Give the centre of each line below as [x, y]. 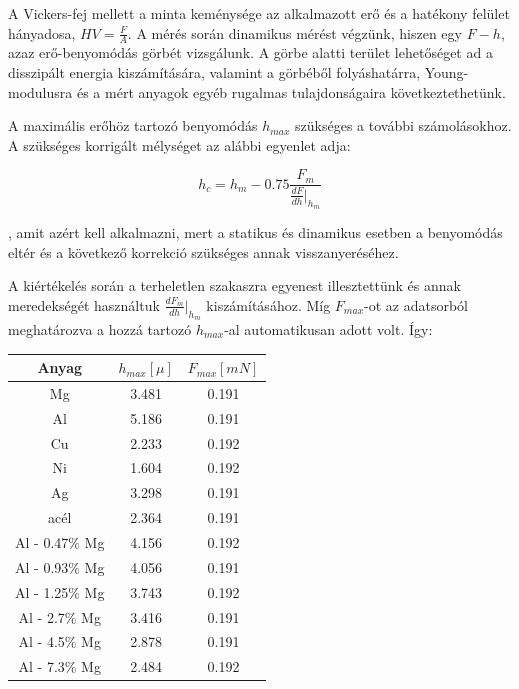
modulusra [40, 91]
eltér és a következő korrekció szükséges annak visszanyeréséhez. [203, 251]
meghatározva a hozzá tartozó [100, 329]
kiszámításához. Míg [268, 304]
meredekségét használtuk [84, 304]
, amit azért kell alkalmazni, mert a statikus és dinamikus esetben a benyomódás [255, 232]
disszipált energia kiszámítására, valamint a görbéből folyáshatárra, [214, 72]
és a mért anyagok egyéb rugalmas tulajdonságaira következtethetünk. [291, 91]
